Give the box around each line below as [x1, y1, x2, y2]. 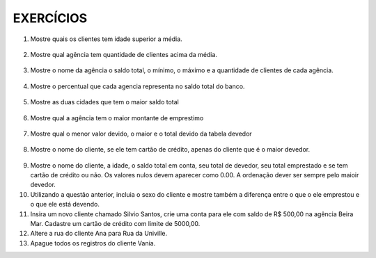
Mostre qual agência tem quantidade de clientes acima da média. [30, 50, 217, 58]
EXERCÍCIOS [13, 10, 88, 26]
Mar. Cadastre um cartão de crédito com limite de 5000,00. [30, 220, 201, 228]
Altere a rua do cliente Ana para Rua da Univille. [30, 229, 167, 238]
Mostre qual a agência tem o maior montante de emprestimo [30, 113, 204, 122]
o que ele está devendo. [30, 200, 100, 209]
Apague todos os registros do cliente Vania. [30, 239, 156, 247]
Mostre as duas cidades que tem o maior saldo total [30, 98, 179, 106]
